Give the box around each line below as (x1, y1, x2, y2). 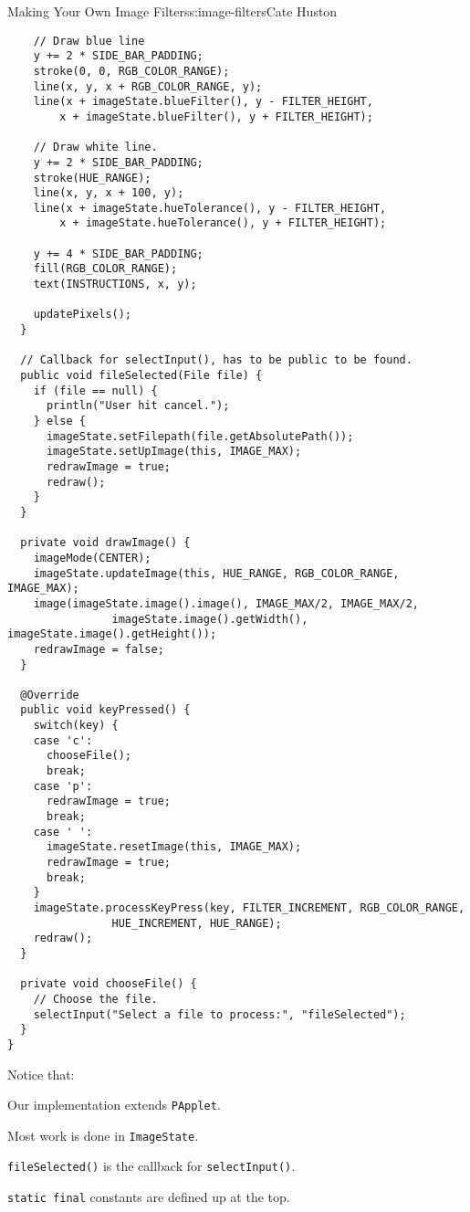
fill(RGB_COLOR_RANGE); (33, 262, 178, 276)
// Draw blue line (33, 34, 145, 47)
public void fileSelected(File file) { (20, 369, 263, 383)
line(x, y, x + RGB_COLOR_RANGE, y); (33, 79, 263, 93)
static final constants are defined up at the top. (7, 1187, 290, 1207)
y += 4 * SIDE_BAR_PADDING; (33, 247, 204, 260)
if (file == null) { (33, 384, 158, 397)
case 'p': (33, 779, 93, 793)
